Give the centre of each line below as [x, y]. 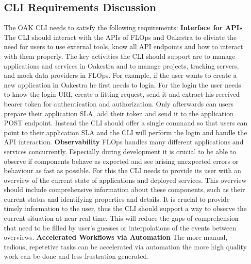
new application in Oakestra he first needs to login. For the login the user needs [123, 84]
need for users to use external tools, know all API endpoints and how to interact [124, 46]
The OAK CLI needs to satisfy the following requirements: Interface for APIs [123, 27]
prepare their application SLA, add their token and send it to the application [119, 113]
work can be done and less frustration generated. [76, 256]
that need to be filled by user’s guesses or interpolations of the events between [120, 227]
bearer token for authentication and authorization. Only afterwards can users [119, 103]
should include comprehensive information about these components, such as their [125, 189]
